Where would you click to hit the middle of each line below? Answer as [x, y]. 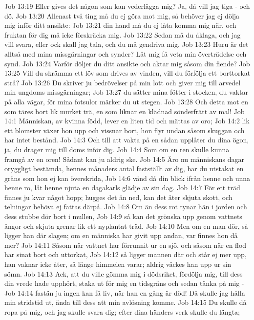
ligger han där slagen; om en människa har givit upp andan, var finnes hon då [121, 235]
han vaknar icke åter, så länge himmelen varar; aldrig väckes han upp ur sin [118, 264]
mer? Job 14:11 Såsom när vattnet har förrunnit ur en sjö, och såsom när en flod [126, 245]
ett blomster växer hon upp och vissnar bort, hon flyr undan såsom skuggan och [125, 130]
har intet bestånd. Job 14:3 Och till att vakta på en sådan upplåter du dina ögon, [127, 140]
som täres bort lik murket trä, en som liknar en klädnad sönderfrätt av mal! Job [125, 111]
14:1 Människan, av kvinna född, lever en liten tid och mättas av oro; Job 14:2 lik [127, 121]
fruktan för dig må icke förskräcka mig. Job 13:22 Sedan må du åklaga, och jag [123, 34]
